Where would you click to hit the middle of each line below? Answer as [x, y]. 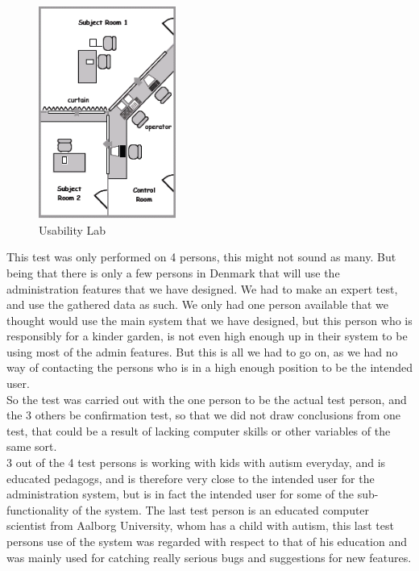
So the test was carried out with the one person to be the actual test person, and [207, 399]
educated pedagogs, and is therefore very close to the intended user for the [191, 478]
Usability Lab [73, 229]
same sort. [32, 446]
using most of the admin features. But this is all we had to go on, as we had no [202, 351]
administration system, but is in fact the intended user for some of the [180, 494]
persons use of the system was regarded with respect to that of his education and [207, 541]
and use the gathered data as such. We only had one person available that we [198, 304]
